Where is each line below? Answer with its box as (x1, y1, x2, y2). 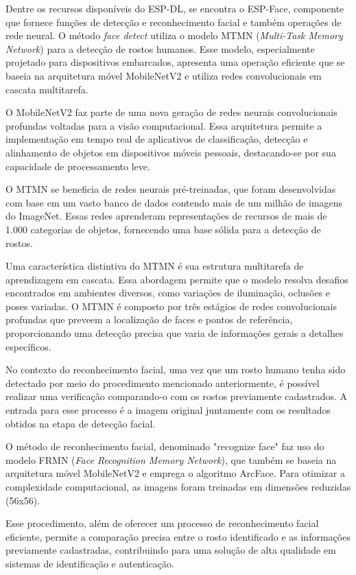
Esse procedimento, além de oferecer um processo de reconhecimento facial (5, 516, 319, 530)
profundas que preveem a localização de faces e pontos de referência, (5, 312, 293, 327)
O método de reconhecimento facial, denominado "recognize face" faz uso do (5, 439, 324, 454)
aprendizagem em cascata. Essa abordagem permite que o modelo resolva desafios (5, 272, 348, 286)
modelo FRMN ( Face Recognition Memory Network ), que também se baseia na (5, 452, 337, 467)
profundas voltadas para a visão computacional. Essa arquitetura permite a (5, 118, 322, 132)
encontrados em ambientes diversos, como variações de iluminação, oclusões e (5, 285, 331, 300)
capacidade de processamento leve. (5, 159, 150, 173)
